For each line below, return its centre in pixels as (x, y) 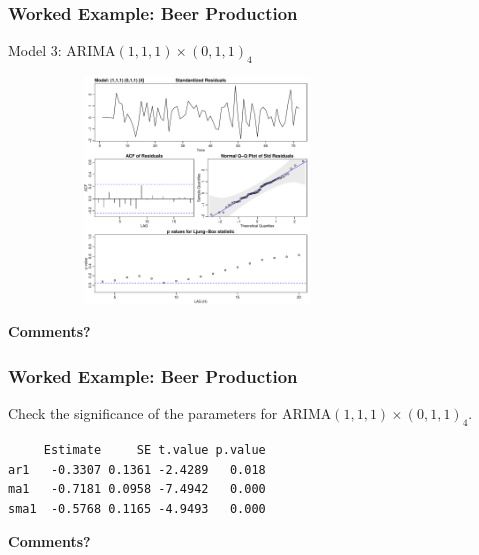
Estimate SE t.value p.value (154, 449)
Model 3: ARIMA (62, 50)
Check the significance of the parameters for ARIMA (170, 413)
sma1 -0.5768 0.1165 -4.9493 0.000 (137, 508)
